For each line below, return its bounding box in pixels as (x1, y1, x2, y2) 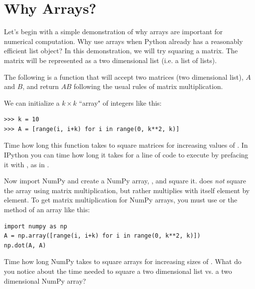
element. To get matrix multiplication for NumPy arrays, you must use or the (4, 195, 237, 205)
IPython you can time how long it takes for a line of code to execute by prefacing (4, 150, 249, 160)
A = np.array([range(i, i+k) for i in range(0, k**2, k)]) (4, 232, 201, 240)
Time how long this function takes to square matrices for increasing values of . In (4, 140, 248, 150)
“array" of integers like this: (79, 97, 162, 108)
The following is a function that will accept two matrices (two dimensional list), (4, 71, 244, 82)
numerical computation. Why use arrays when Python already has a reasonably (4, 36, 243, 46)
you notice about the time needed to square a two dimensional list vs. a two (4, 266, 232, 276)
